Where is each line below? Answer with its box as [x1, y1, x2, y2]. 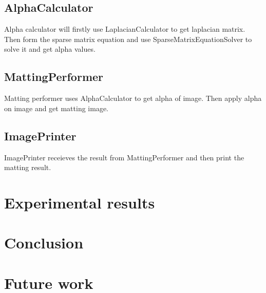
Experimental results [4, 192, 155, 213]
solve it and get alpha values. [4, 44, 96, 54]
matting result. [4, 162, 51, 173]
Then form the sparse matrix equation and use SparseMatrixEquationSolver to [4, 33, 252, 44]
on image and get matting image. [4, 102, 108, 113]
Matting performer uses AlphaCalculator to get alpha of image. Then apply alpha [4, 93, 262, 103]
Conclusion [4, 232, 84, 253]
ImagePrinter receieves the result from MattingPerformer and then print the [4, 152, 244, 162]
